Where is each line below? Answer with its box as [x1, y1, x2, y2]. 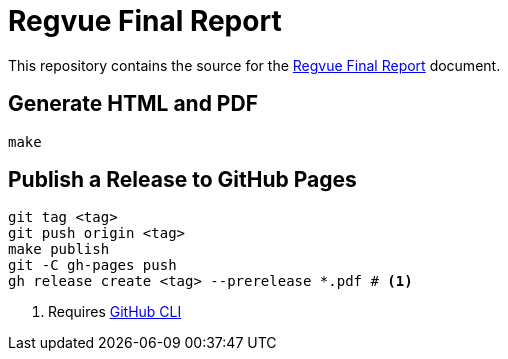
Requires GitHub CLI [48, 303, 182, 321]
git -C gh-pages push [8, 257, 177, 274]
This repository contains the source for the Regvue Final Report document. [8, 56, 501, 74]
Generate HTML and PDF [8, 91, 258, 117]
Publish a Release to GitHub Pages [8, 167, 357, 193]
